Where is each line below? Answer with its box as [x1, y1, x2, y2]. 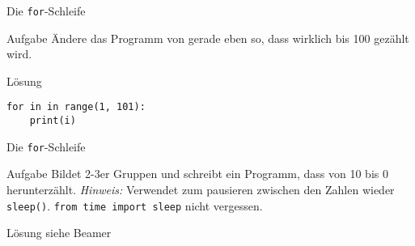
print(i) [29, 115, 76, 127]
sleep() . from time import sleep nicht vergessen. [6, 197, 263, 214]
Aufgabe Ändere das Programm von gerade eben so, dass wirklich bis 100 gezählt [6, 29, 409, 46]
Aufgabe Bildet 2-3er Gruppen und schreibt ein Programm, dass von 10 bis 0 [6, 165, 388, 182]
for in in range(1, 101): [6, 101, 146, 113]
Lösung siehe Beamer [6, 224, 112, 241]
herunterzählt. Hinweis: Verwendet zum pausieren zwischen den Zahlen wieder [6, 181, 395, 197]
